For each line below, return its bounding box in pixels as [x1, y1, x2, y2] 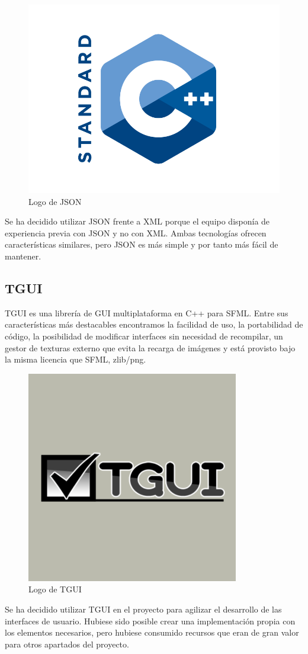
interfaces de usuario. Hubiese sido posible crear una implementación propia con [5, 614, 296, 627]
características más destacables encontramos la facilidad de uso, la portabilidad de [5, 318, 303, 331]
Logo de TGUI [28, 583, 82, 595]
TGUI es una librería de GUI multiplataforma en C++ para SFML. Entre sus [5, 306, 288, 319]
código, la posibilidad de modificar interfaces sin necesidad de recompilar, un [5, 329, 283, 342]
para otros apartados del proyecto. [5, 637, 129, 650]
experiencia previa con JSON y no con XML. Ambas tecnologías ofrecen [5, 226, 267, 239]
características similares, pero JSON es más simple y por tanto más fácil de [5, 238, 278, 251]
